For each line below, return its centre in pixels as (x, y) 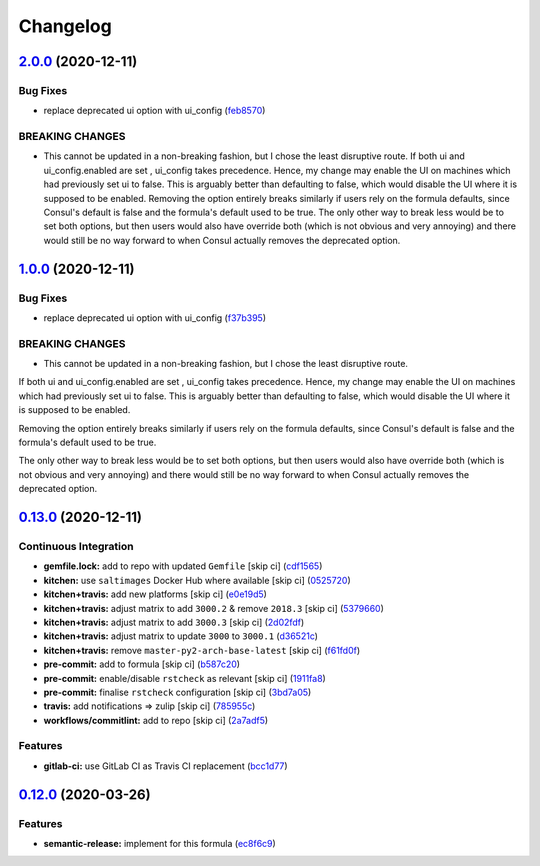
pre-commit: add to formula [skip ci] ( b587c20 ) (141, 664)
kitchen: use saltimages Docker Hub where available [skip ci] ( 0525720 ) (197, 580)
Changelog (65, 26)
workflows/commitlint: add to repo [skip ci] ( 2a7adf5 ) (156, 720)
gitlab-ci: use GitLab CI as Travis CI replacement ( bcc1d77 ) (166, 766)
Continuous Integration (76, 546)
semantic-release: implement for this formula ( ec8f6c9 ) (160, 843)
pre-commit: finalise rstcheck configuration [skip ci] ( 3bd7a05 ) (177, 692)
